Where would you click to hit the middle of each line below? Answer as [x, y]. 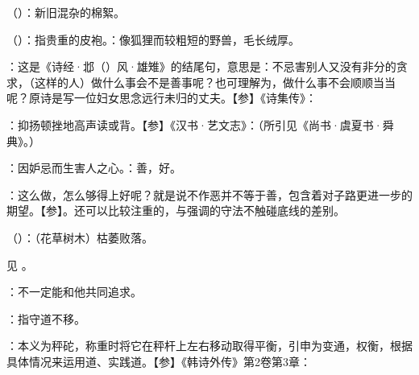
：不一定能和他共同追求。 [74, 292]
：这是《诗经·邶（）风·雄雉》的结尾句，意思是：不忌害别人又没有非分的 [201, 66]
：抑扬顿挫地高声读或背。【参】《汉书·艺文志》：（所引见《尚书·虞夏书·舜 [200, 124]
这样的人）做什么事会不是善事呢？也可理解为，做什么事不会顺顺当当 [215, 82]
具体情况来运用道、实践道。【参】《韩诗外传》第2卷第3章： [159, 361]
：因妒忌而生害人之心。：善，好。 [94, 168]
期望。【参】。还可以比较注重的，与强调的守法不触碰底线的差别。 [176, 210]
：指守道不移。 [46, 318]
